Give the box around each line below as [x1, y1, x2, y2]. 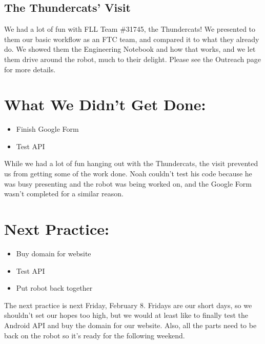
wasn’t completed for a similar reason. [4, 188, 124, 199]
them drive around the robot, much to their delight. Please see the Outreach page [4, 53, 261, 64]
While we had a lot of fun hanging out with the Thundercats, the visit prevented [4, 158, 258, 169]
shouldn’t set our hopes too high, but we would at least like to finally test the [4, 310, 249, 320]
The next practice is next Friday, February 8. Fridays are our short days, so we [4, 299, 252, 310]
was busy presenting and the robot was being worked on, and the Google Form [4, 178, 252, 189]
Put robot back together [16, 282, 93, 293]
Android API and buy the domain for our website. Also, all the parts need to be [4, 319, 257, 330]
